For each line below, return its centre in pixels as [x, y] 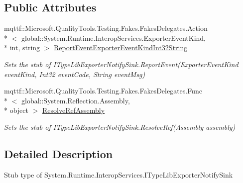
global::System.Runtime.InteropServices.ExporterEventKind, [114, 38]
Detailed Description [59, 153]
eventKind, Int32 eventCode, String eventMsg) [75, 74]
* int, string [22, 47]
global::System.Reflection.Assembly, [75, 100]
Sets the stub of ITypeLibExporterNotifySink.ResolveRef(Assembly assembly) [120, 127]
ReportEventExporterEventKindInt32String [121, 47]
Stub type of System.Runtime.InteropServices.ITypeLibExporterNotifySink [119, 174]
